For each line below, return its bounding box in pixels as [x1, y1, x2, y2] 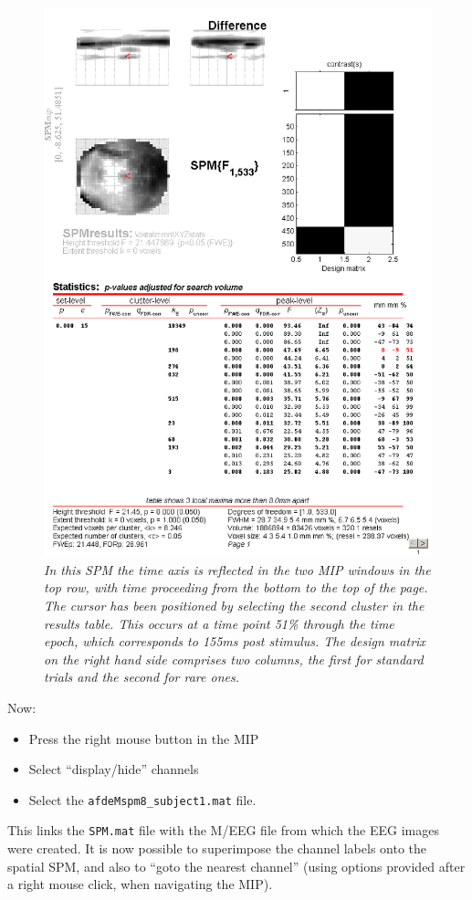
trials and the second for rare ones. [44, 667, 239, 686]
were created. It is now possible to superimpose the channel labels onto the [7, 839, 427, 858]
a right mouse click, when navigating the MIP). [7, 874, 273, 894]
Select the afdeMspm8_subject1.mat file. [28, 790, 257, 809]
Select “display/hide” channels [28, 759, 199, 779]
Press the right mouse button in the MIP [28, 728, 259, 748]
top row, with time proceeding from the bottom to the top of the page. [44, 578, 428, 597]
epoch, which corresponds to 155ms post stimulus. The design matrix [44, 632, 425, 651]
